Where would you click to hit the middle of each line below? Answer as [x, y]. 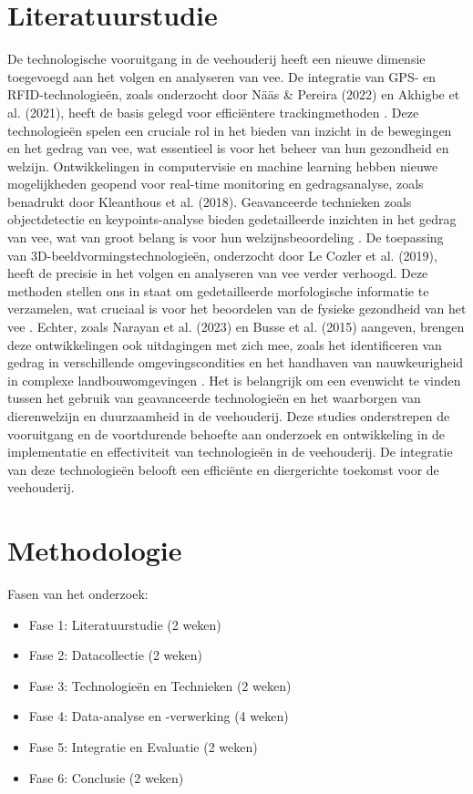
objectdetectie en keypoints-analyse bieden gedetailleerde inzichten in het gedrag [232, 219]
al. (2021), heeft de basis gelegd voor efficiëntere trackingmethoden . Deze [213, 112]
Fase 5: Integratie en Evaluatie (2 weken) [143, 747]
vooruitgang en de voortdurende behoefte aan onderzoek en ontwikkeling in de [226, 433]
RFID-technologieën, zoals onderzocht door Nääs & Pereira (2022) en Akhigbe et [234, 94]
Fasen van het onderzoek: [78, 594]
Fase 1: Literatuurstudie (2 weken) [125, 624]
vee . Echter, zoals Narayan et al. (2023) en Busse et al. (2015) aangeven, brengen [236, 327]
